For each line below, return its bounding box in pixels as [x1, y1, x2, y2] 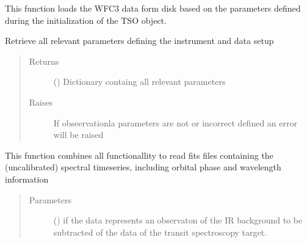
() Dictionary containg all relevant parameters [53, 75, 226, 88]
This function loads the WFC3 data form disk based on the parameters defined [5, 2, 301, 14]
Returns [29, 54, 59, 67]
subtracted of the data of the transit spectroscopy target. [53, 225, 267, 238]
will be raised [53, 128, 104, 141]
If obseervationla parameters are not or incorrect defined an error [53, 116, 297, 129]
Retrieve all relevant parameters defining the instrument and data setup [5, 34, 274, 47]
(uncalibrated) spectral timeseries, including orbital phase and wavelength [5, 161, 281, 173]
